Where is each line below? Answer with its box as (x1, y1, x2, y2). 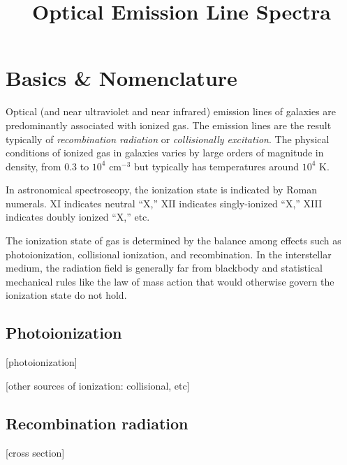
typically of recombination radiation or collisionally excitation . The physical (6, 131, 330, 146)
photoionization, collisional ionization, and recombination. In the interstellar (6, 246, 332, 261)
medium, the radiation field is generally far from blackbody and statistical (6, 260, 323, 275)
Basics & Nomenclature (6, 64, 237, 92)
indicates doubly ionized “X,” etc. (6, 209, 150, 224)
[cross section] (6, 445, 65, 459)
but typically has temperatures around (134, 158, 299, 173)
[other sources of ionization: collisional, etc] (6, 378, 190, 392)
